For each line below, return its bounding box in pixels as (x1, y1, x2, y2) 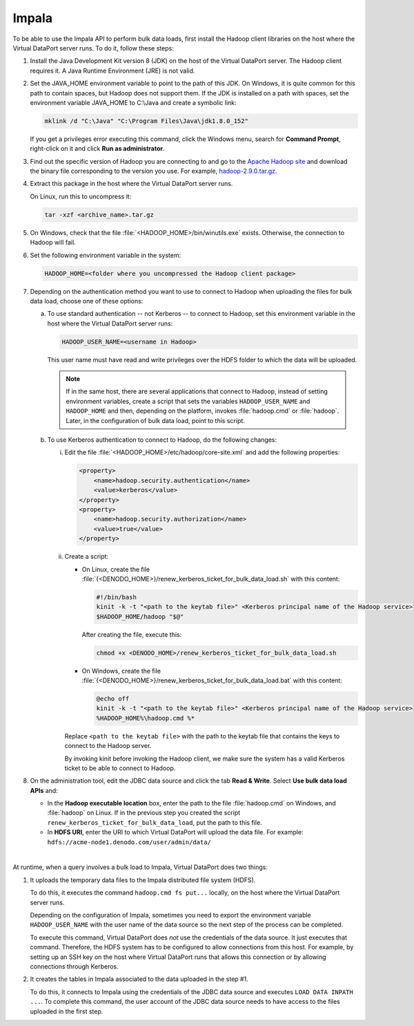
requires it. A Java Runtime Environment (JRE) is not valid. (30, 66, 195, 75)
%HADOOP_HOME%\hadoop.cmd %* (96, 714, 195, 722)
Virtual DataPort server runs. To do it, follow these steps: (12, 44, 174, 52)
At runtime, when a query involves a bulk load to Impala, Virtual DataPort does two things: (12, 863, 268, 871)
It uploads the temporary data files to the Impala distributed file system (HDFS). (30, 875, 256, 884)
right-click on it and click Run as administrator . (30, 144, 165, 153)
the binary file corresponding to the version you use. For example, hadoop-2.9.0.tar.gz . (30, 167, 277, 176)
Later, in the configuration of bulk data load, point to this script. (66, 416, 245, 425)
